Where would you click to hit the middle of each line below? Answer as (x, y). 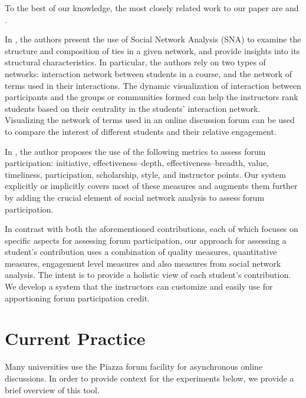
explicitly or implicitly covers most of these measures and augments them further (151, 186)
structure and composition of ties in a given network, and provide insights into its (152, 50)
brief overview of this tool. (52, 389)
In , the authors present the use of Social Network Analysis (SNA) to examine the (153, 39)
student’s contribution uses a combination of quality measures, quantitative (141, 252)
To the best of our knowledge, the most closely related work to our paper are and (152, 8)
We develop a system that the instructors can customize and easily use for (139, 286)
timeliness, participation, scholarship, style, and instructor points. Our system (145, 174)
